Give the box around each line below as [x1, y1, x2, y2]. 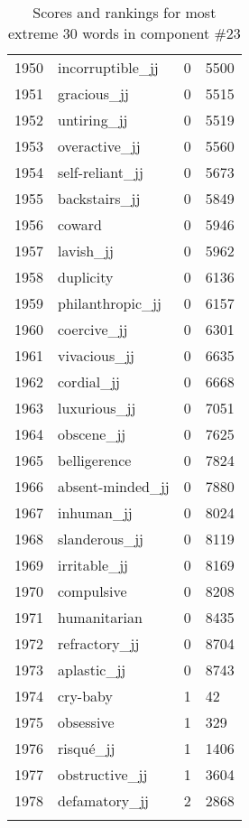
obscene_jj [58, 423, 126, 444]
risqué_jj [58, 738, 115, 758]
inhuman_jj [58, 502, 133, 523]
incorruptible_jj [58, 57, 159, 78]
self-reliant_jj [58, 162, 143, 182]
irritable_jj [58, 554, 128, 575]
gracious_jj [58, 83, 129, 104]
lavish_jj [58, 240, 114, 261]
